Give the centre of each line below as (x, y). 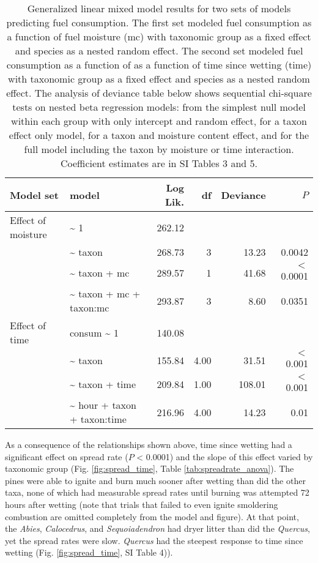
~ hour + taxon (103, 405)
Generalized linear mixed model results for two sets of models (159, 8)
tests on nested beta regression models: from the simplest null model (159, 107)
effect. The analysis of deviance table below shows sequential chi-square (159, 93)
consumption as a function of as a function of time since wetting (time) (159, 65)
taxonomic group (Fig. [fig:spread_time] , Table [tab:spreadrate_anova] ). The (150, 468)
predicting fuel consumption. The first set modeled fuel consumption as (159, 22)
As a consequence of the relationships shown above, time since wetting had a (149, 444)
